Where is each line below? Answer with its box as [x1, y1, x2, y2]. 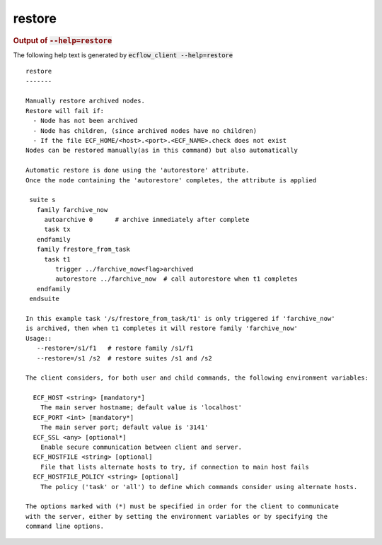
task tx [44, 225, 71, 233]
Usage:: [25, 334, 52, 342]
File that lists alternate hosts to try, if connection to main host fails [40, 463, 309, 471]
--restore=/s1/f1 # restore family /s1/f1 [36, 344, 194, 353]
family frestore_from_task [36, 245, 131, 254]
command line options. [25, 522, 105, 530]
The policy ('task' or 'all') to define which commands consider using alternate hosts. [40, 483, 358, 491]
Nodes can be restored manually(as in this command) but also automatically [25, 146, 299, 155]
